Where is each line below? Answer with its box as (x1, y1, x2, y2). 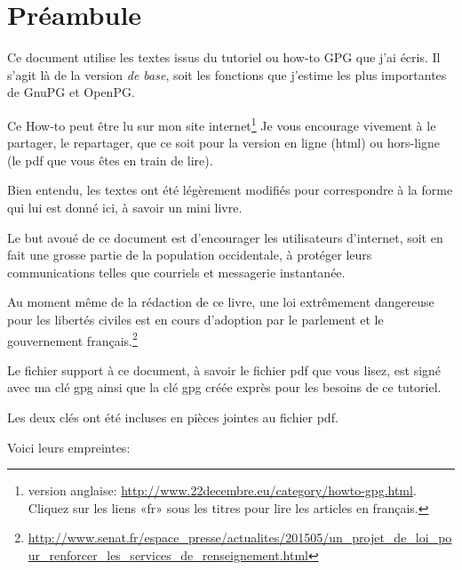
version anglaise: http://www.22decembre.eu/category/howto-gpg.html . (28, 481, 417, 500)
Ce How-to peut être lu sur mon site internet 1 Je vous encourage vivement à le (7, 113, 436, 134)
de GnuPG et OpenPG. (7, 83, 135, 101)
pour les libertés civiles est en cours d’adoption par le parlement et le (7, 309, 384, 328)
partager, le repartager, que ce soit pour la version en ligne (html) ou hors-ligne (7, 133, 441, 152)
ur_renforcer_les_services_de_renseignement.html (28, 545, 308, 564)
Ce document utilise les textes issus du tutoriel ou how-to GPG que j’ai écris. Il (7, 48, 441, 67)
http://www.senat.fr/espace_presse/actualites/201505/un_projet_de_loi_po (28, 528, 452, 547)
